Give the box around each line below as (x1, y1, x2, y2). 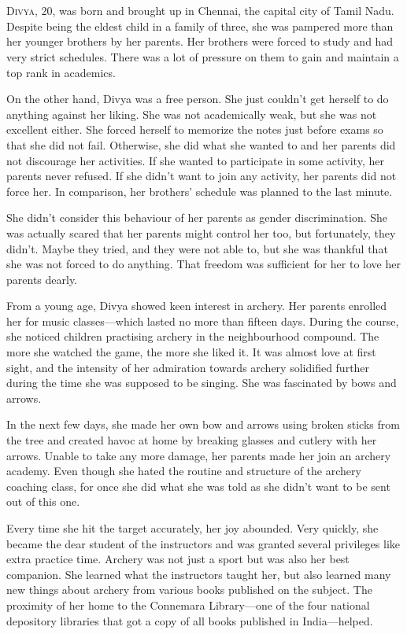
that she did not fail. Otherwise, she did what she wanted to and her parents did (6, 136, 396, 153)
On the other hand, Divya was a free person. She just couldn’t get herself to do (6, 90, 389, 107)
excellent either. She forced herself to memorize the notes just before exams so (6, 121, 383, 138)
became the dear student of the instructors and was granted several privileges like (6, 535, 400, 551)
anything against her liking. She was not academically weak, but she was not (6, 105, 377, 122)
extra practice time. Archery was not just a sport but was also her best (6, 551, 350, 567)
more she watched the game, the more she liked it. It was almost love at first (6, 344, 376, 360)
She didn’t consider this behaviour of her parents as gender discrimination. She (6, 209, 388, 226)
